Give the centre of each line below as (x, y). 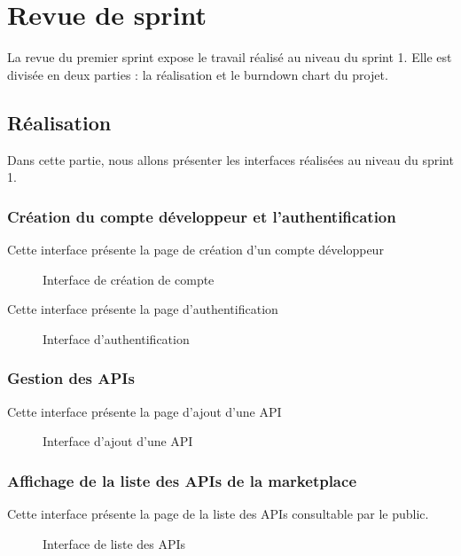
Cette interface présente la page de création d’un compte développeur (195, 249)
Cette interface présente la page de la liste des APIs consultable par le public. (218, 513)
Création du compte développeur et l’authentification (202, 216)
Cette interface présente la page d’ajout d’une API (145, 411)
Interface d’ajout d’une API (118, 441)
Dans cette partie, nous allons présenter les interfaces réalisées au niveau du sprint (230, 159)
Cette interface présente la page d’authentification (143, 309)
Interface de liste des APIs (114, 543)
